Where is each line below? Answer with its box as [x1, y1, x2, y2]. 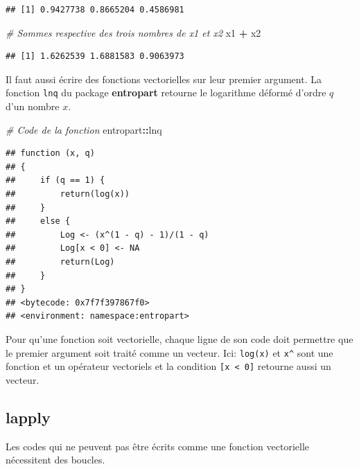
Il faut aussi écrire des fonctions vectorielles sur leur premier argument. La [6, 71, 322, 86]
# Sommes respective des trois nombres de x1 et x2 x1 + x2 [6, 25, 261, 39]
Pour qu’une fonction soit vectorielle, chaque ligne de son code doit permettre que [6, 331, 353, 346]
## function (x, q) [6, 148, 95, 159]
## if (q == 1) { [6, 175, 105, 186]
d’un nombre [6, 99, 60, 114]
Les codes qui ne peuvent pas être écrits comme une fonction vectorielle [6, 439, 310, 453]
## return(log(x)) [6, 189, 130, 199]
